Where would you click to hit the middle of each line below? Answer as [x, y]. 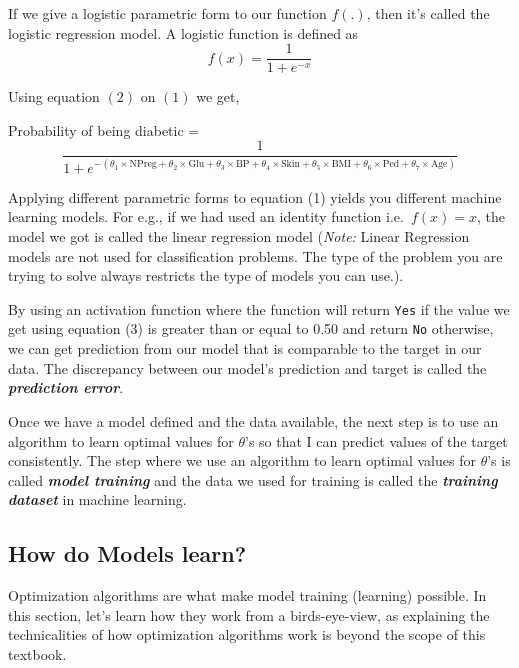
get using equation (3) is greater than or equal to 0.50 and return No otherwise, [251, 328]
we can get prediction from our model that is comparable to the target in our [245, 348]
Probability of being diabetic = [104, 129]
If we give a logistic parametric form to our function [167, 13]
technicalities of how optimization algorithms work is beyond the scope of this [247, 634]
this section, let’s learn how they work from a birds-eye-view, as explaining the [249, 614]
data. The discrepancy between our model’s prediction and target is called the [247, 367]
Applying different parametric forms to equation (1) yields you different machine [255, 196]
